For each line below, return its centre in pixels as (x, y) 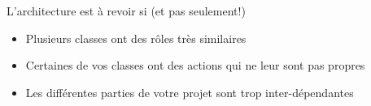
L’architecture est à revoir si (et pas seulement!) (126, 11)
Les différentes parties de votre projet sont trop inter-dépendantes (190, 92)
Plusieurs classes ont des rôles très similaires (136, 38)
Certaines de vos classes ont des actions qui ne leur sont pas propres (195, 65)
